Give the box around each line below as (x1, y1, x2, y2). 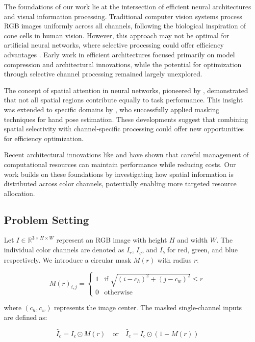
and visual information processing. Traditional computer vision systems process (4, 11, 242, 21)
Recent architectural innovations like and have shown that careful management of (4, 149, 249, 160)
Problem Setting (4, 212, 89, 227)
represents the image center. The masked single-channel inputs (54, 302, 242, 313)
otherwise (104, 289, 133, 296)
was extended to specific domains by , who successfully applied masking (4, 104, 220, 114)
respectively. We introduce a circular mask (4, 254, 131, 265)
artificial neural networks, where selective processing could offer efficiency (4, 40, 224, 50)
